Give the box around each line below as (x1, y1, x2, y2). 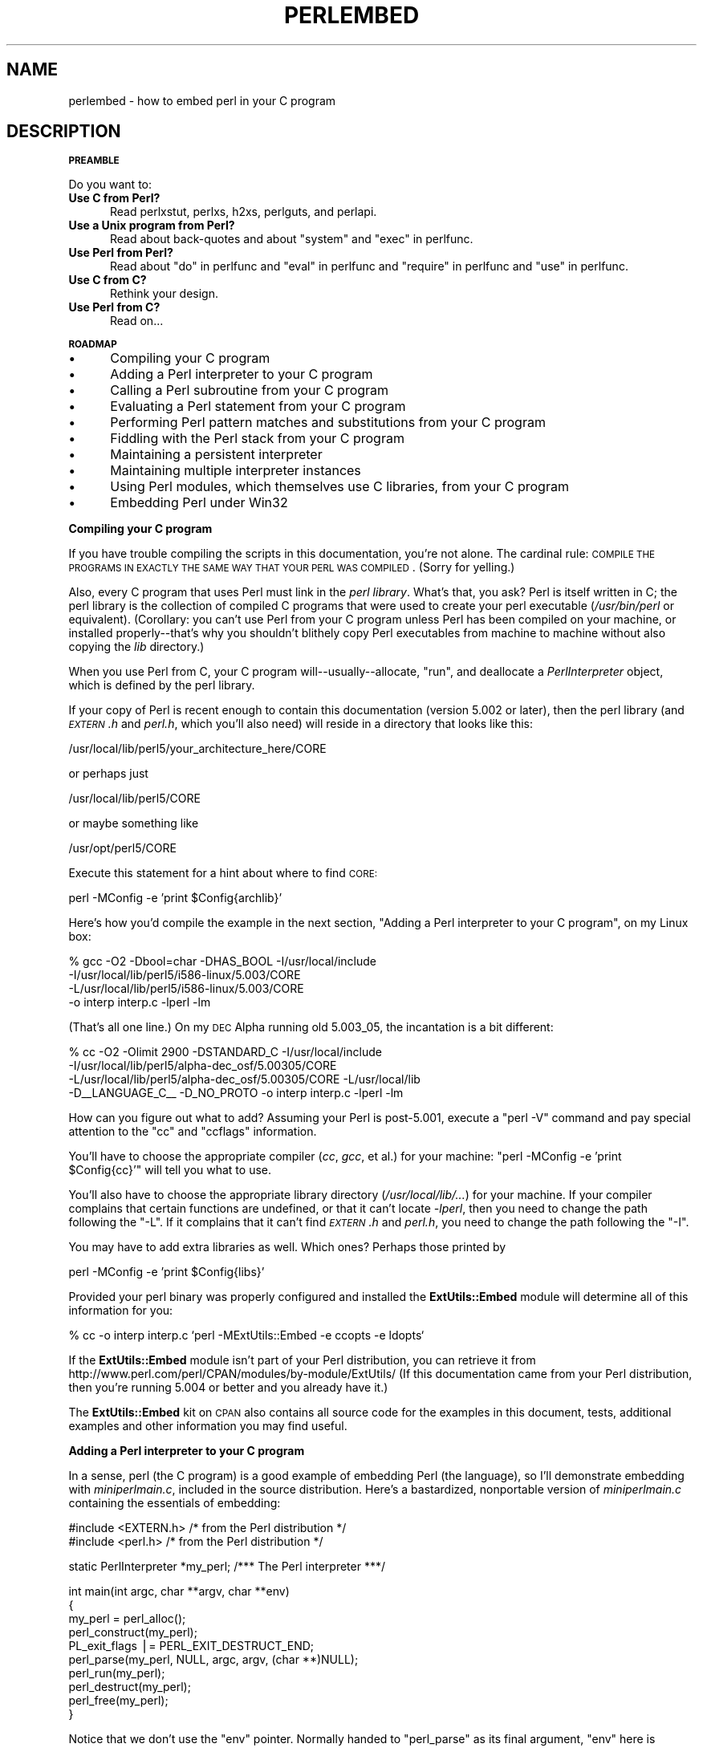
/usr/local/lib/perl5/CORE (68, 791, 201, 806)
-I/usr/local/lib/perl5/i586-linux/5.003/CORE (68, 968, 301, 982)
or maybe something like (68, 816, 199, 831)
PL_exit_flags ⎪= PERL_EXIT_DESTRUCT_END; (68, 1639, 315, 1653)
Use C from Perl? (68, 191, 161, 205)
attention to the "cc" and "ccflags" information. (68, 1124, 317, 1139)
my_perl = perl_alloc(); (68, 1612, 186, 1626)
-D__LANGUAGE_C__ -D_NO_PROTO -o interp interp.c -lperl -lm (68, 1086, 404, 1100)
